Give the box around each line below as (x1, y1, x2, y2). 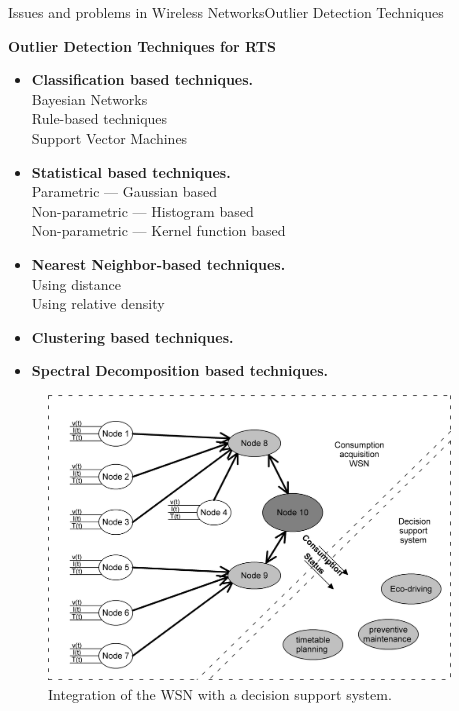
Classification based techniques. (31, 69, 254, 90)
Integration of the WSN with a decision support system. (48, 683, 392, 704)
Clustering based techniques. (31, 326, 234, 347)
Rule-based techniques (31, 108, 168, 129)
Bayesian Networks (31, 88, 148, 109)
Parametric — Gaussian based (31, 181, 218, 202)
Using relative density (31, 293, 165, 314)
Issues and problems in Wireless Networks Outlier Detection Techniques (8, 2, 444, 22)
